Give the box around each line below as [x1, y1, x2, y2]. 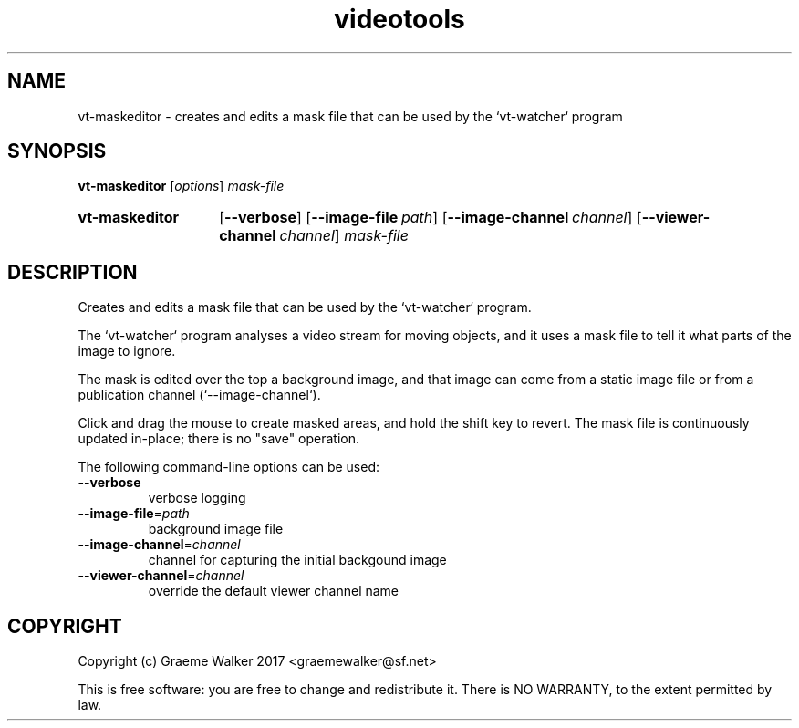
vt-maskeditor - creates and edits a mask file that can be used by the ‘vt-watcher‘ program [78, 108, 623, 124]
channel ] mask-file [279, 226, 409, 245]
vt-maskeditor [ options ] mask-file [78, 178, 285, 194]
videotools [334, 4, 465, 35]
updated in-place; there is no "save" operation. [78, 431, 360, 447]
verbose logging [148, 490, 246, 506]
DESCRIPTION [7, 260, 138, 284]
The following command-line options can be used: [78, 459, 379, 475]
